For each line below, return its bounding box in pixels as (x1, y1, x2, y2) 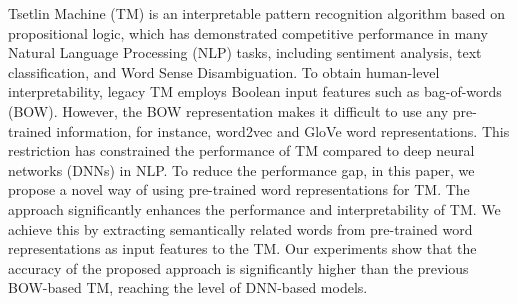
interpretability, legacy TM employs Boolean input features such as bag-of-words (8, 81, 502, 102)
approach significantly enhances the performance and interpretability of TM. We (8, 198, 501, 219)
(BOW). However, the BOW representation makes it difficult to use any (8, 100, 449, 121)
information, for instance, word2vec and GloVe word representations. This (56, 120, 510, 141)
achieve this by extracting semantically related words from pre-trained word (8, 218, 473, 239)
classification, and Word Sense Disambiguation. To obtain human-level (8, 61, 440, 82)
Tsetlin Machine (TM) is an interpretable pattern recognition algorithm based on (8, 3, 506, 23)
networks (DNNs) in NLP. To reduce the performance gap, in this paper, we (8, 159, 475, 180)
